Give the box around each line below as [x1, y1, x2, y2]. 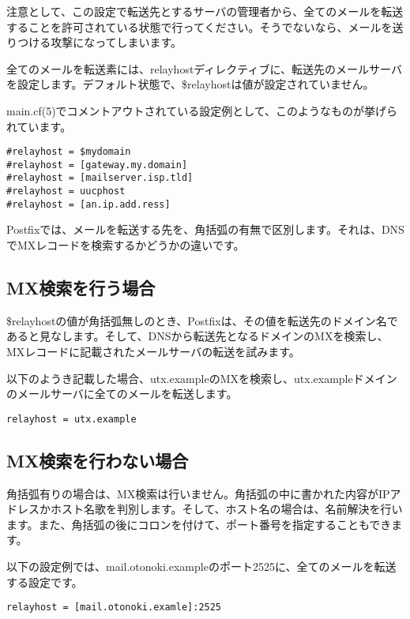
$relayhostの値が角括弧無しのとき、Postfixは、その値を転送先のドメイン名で [6, 312, 398, 328]
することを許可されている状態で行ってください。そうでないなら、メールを [6, 18, 393, 35]
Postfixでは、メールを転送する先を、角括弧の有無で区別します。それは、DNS [6, 221, 404, 238]
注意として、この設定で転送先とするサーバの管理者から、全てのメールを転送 [6, 3, 404, 19]
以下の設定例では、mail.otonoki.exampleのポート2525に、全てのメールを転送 [6, 558, 397, 575]
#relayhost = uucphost [6, 186, 126, 197]
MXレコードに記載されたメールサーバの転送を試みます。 [6, 343, 300, 360]
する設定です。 [6, 573, 83, 590]
